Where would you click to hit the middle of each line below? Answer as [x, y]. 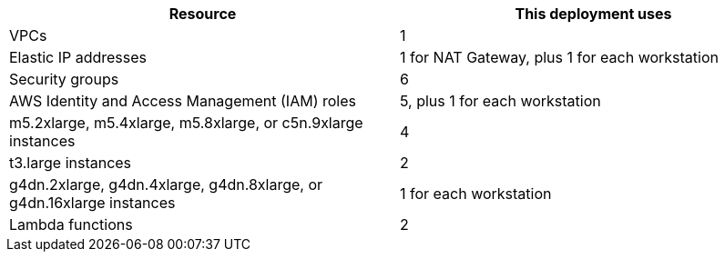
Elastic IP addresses [78, 57]
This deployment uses [593, 14]
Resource [203, 14]
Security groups [64, 79]
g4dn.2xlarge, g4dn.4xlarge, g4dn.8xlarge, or [166, 184]
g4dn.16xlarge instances [92, 203]
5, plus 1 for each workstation [500, 101]
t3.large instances [71, 163]
